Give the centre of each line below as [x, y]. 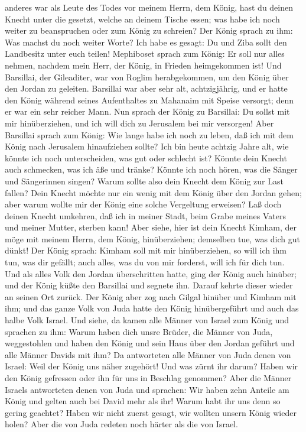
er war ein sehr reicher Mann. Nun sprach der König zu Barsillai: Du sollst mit [147, 111]
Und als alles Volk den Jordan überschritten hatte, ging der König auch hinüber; [151, 273]
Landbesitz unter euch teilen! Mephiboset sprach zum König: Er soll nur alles [145, 53]
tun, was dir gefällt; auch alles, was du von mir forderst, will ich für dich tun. [145, 262]
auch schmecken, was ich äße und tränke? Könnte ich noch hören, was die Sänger [151, 169]
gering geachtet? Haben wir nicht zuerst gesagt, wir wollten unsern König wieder [151, 412]
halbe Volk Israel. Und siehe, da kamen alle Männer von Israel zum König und [147, 320]
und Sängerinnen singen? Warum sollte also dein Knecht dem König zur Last [144, 181]
